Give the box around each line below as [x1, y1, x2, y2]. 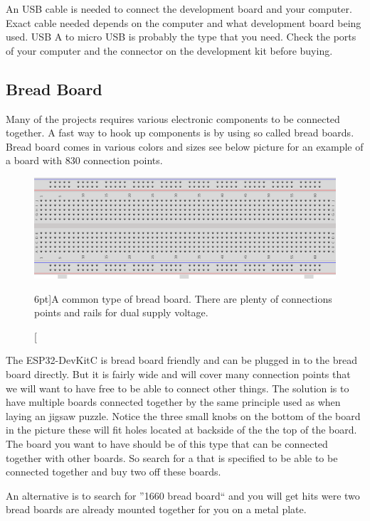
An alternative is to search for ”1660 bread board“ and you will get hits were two [6, 488, 360, 503]
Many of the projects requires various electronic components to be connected [6, 111, 340, 126]
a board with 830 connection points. [6, 153, 163, 168]
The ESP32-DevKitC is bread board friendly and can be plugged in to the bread [6, 353, 357, 367]
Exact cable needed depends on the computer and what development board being [6, 15, 361, 30]
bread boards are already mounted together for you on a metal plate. [6, 502, 307, 517]
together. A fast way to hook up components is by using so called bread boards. [6, 125, 354, 140]
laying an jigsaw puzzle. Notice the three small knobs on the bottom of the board [6, 408, 361, 423]
